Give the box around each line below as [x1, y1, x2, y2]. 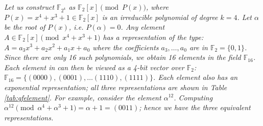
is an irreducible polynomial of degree [102, 11, 218, 22]
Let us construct [4, 2, 55, 12]
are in [189, 41, 208, 52]
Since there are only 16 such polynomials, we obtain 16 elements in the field [4, 52, 241, 62]
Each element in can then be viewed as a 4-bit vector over [4, 61, 184, 72]
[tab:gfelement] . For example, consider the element [4, 92, 161, 102]
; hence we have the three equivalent [139, 102, 251, 113]
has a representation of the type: [103, 31, 204, 42]
